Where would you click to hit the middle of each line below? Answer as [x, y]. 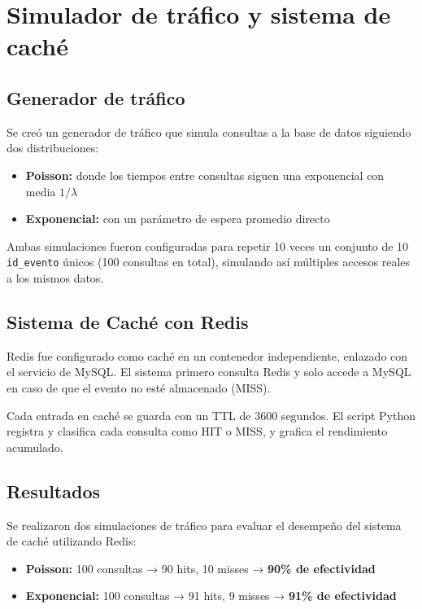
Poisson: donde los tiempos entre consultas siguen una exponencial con [205, 175]
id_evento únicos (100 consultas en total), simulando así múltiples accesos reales [208, 262]
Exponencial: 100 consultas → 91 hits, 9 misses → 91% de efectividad [211, 596]
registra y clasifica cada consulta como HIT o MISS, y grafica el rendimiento [197, 431]
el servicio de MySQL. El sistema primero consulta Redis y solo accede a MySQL [209, 372]
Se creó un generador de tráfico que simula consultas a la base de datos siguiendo [209, 131]
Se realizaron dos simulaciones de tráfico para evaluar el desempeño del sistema [204, 525]
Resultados [53, 491]
